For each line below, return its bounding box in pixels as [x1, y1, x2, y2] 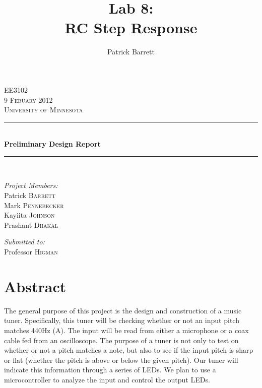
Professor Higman [4, 246, 58, 257]
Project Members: [4, 180, 58, 190]
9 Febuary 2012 [4, 94, 53, 105]
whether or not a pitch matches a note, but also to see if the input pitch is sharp [4, 345, 253, 355]
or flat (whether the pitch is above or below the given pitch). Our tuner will [4, 354, 238, 365]
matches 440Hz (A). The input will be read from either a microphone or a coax [4, 325, 249, 335]
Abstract [4, 276, 67, 296]
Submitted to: [4, 236, 45, 247]
